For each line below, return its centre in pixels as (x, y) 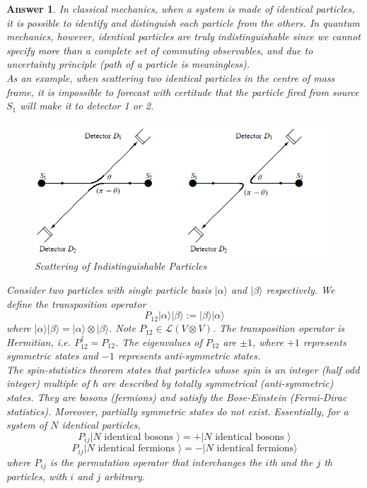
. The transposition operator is (279, 328)
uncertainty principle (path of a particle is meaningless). (128, 64)
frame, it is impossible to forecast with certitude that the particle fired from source (183, 91)
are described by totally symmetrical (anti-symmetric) (218, 383)
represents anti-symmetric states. (189, 356)
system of (27, 425)
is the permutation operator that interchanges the (156, 462)
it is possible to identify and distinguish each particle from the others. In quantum (183, 22)
